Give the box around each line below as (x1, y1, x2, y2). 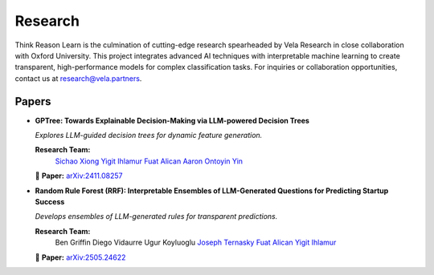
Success (35, 196, 65, 206)
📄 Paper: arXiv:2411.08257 (35, 171, 124, 180)
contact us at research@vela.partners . (14, 73, 142, 83)
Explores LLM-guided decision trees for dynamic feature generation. (35, 131, 263, 140)
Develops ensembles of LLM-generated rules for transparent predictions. (35, 212, 278, 221)
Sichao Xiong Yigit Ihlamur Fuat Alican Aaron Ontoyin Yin (55, 156, 244, 166)
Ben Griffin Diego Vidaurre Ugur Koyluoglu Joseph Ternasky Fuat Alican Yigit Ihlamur (55, 237, 337, 248)
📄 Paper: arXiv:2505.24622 (35, 253, 126, 262)
